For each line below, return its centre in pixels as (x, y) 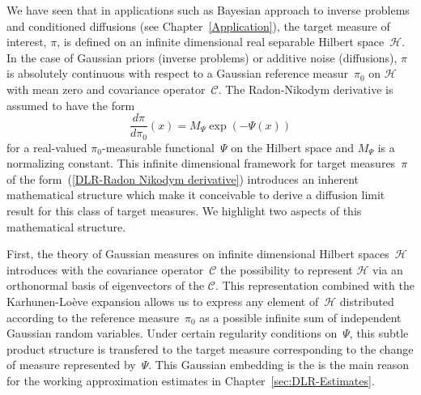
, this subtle (379, 333)
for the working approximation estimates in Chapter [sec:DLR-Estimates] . (191, 380)
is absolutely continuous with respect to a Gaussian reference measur (177, 73)
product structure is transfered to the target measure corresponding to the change (210, 348)
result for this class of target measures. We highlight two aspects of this (184, 211)
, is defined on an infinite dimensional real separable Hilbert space (221, 42)
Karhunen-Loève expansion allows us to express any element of (163, 302)
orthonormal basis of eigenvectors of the (106, 285)
